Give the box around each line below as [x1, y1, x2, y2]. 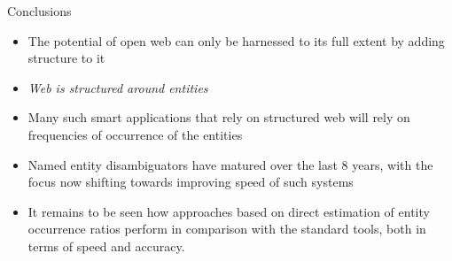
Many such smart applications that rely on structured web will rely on [27, 108, 410, 127]
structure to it [27, 49, 105, 67]
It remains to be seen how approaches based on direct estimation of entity [27, 202, 430, 220]
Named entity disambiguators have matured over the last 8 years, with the [27, 155, 433, 173]
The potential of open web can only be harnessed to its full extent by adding [27, 31, 445, 50]
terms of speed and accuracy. [27, 236, 185, 255]
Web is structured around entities [27, 78, 208, 96]
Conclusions [7, 2, 72, 19]
